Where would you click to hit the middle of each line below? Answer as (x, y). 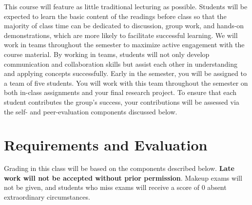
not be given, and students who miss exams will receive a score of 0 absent (115, 187)
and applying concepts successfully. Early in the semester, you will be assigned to (125, 73)
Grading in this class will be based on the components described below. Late (119, 168)
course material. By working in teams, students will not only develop (107, 54)
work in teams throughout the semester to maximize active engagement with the (124, 45)
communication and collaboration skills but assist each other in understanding (121, 64)
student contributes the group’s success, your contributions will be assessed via (122, 102)
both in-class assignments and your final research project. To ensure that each (120, 92)
